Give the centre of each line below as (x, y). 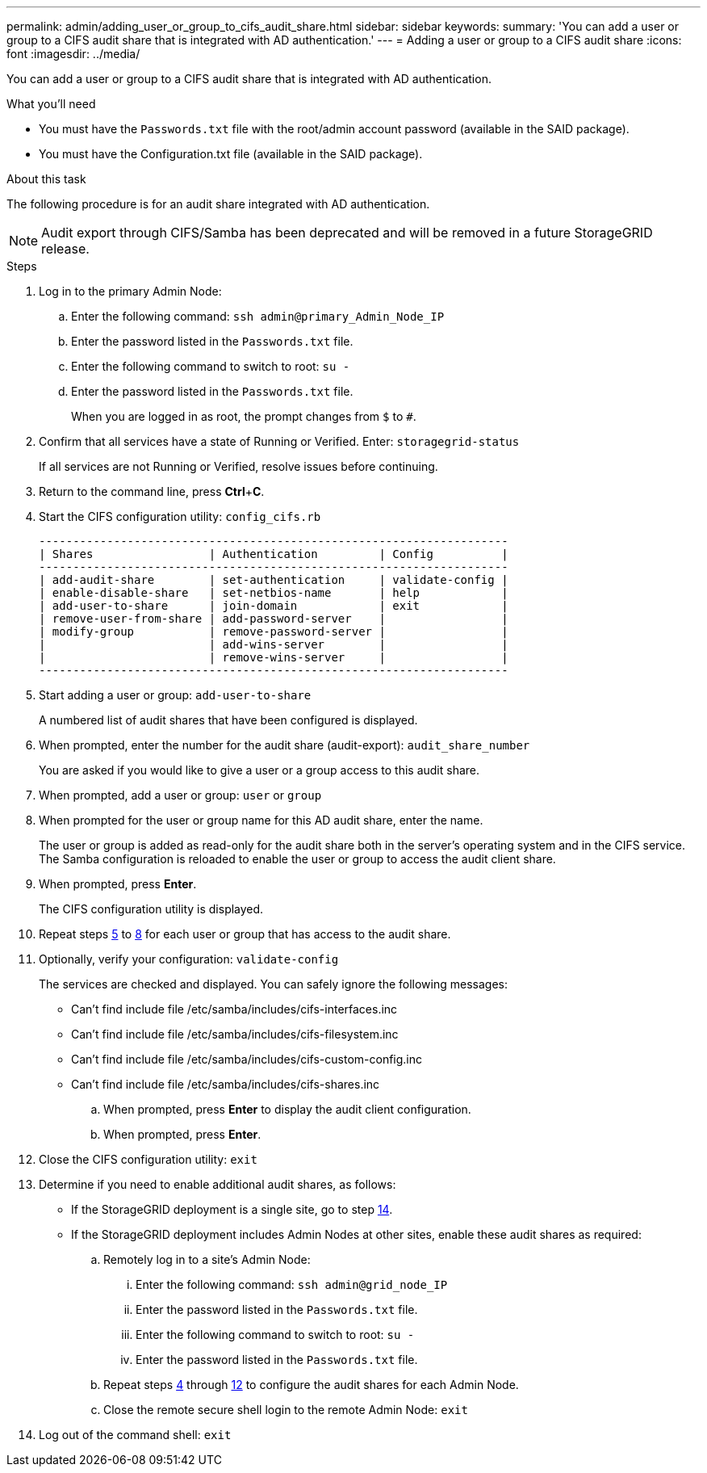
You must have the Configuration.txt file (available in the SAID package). (231, 154)
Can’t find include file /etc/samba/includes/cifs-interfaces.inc (234, 1009)
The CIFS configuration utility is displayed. (151, 909)
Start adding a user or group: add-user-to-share (175, 695)
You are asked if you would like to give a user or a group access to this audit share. (259, 770)
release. (65, 249)
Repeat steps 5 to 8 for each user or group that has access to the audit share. (245, 934)
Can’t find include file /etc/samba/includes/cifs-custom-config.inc (247, 1059)
